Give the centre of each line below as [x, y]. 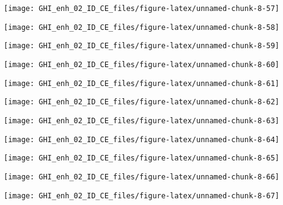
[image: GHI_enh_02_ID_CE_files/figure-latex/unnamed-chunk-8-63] [142, 120]
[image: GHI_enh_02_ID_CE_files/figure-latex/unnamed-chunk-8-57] [142, 9]
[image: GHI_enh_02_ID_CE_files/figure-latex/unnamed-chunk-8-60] [142, 64]
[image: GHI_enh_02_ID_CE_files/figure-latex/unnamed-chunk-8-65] [142, 158]
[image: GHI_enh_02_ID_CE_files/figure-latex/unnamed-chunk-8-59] [142, 46]
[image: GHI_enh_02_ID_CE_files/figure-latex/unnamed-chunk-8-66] [142, 177]
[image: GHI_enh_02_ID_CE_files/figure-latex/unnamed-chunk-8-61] [142, 83]
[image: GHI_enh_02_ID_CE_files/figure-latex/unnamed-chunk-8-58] [142, 27]
